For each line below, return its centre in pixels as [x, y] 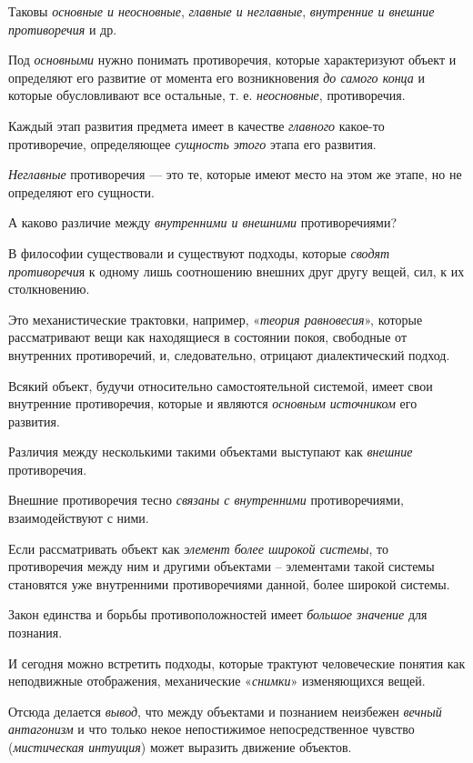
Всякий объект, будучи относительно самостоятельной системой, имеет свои [221, 385]
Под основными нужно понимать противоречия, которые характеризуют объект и [232, 60]
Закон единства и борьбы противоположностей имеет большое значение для [218, 614]
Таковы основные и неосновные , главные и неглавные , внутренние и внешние [221, 11]
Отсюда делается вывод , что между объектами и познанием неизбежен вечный [225, 711]
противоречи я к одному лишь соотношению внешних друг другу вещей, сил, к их [236, 271]
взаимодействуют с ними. [79, 518]
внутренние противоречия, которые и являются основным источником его [213, 403]
